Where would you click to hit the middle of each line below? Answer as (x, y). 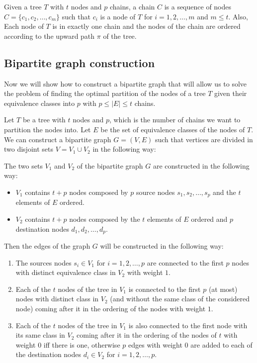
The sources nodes (43, 262)
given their (230, 93)
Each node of (24, 26)
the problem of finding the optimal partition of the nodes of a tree (105, 93)
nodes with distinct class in (57, 299)
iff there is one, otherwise (82, 344)
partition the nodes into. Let (47, 129)
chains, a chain (132, 6)
